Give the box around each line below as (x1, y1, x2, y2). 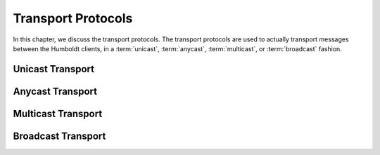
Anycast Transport (13, 85, 98, 97)
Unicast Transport (13, 63, 95, 75)
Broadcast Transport (13, 130, 106, 142)
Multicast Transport (13, 107, 103, 119)
